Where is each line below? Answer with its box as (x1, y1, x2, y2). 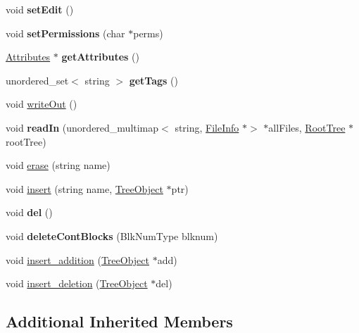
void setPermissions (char (6, 25, 125, 40)
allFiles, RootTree (268, 120, 346, 134)
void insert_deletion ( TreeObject (6, 276, 148, 291)
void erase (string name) (6, 158, 111, 172)
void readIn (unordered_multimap (6, 120, 159, 134)
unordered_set (6, 73, 69, 87)
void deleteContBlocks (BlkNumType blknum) (6, 228, 218, 243)
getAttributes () (61, 49, 139, 64)
